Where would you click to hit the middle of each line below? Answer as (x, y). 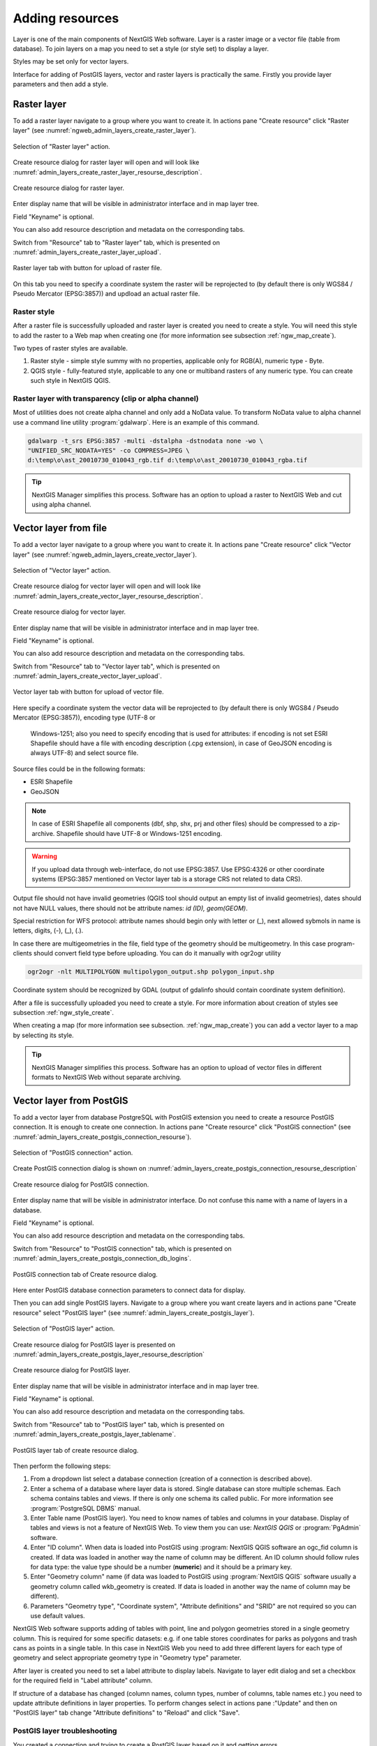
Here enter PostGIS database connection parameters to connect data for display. (129, 1290)
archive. (43, 833)
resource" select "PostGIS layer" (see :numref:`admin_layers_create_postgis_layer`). (134, 1312)
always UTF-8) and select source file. (84, 753)
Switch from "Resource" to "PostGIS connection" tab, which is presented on (122, 1248)
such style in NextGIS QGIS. (71, 381)
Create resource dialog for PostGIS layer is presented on (94, 1344)
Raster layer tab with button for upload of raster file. (87, 268)
